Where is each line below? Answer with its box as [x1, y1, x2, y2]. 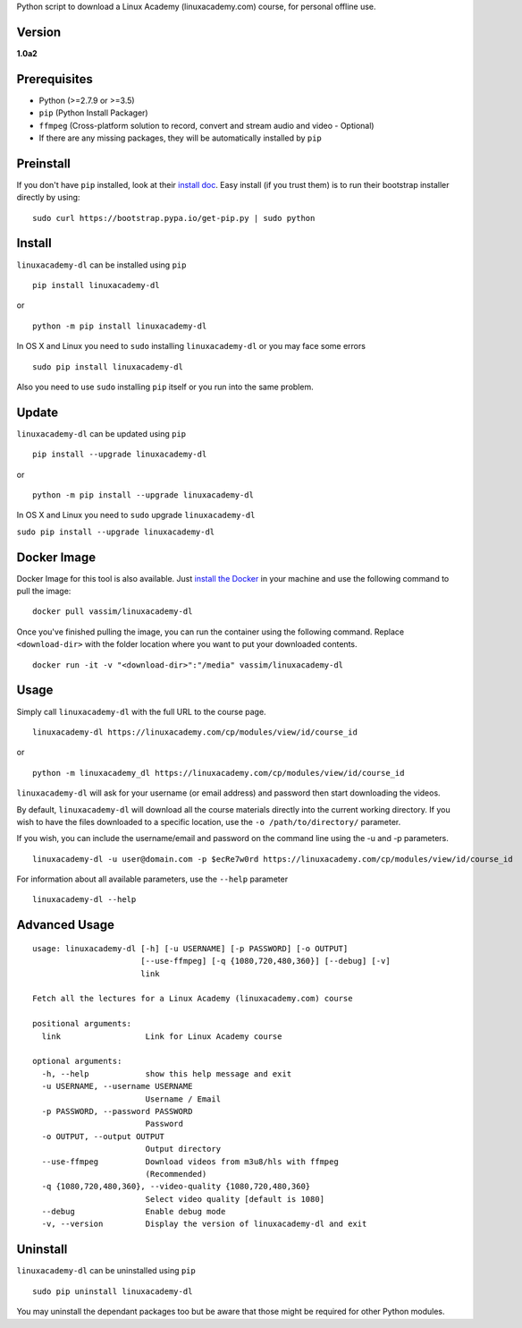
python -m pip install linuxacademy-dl [32, 320, 207, 331]
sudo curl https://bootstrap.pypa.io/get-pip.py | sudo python [32, 213, 316, 223]
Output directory [145, 1144, 222, 1154]
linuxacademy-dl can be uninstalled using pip [16, 1265, 196, 1276]
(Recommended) [145, 1169, 207, 1179]
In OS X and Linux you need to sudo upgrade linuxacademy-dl [16, 510, 256, 521]
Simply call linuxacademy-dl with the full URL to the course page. [16, 706, 267, 717]
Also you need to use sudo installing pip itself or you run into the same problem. [16, 381, 314, 392]
